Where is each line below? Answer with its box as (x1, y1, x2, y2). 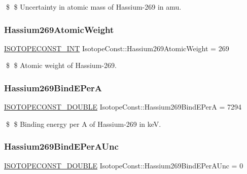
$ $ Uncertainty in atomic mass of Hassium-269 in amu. (6, 2, 182, 12)
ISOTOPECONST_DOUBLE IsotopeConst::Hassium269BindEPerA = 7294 (4, 101, 242, 112)
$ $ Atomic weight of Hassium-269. (6, 60, 117, 71)
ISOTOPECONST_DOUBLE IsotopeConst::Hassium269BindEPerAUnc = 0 (4, 160, 243, 170)
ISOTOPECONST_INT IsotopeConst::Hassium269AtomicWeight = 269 (4, 43, 229, 53)
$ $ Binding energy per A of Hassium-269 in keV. (6, 118, 161, 129)
